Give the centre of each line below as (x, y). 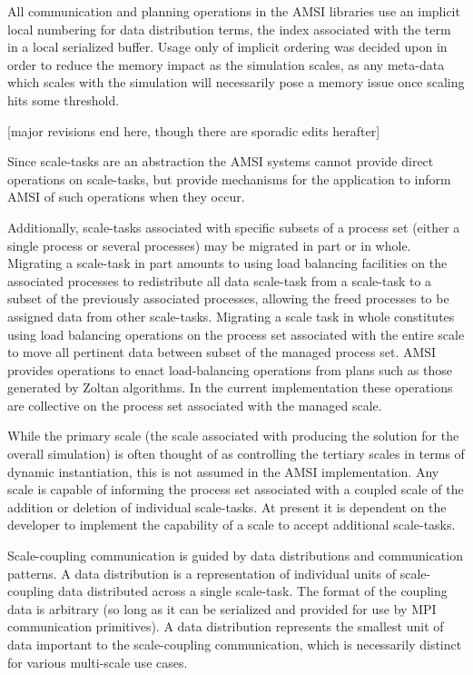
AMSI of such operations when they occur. (126, 197)
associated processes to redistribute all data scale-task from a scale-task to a (220, 280)
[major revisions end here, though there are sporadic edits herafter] (194, 130)
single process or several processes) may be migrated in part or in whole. (209, 245)
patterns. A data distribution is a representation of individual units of (202, 573)
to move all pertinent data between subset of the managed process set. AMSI (222, 352)
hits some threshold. (64, 99)
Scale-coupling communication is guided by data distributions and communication (235, 556)
